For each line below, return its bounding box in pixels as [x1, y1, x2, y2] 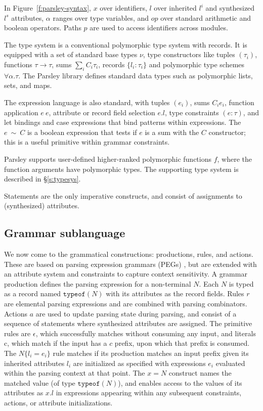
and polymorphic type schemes [149, 59, 245, 69]
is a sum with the [145, 126, 199, 137]
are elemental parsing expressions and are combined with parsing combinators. [4, 298, 247, 309]
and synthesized [205, 3, 255, 13]
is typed [229, 278, 254, 289]
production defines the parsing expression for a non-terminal [4, 278, 191, 289]
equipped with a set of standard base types [4, 49, 138, 60]
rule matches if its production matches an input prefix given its [53, 348, 249, 358]
